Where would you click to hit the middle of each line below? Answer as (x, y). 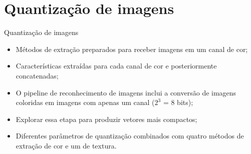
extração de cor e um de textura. (66, 145)
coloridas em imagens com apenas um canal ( (85, 102)
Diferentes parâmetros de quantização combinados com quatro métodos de (130, 136)
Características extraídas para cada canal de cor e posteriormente (116, 66)
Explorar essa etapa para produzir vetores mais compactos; (106, 119)
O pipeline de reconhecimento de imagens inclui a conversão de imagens (126, 92)
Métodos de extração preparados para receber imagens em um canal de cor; (132, 49)
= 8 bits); (178, 102)
